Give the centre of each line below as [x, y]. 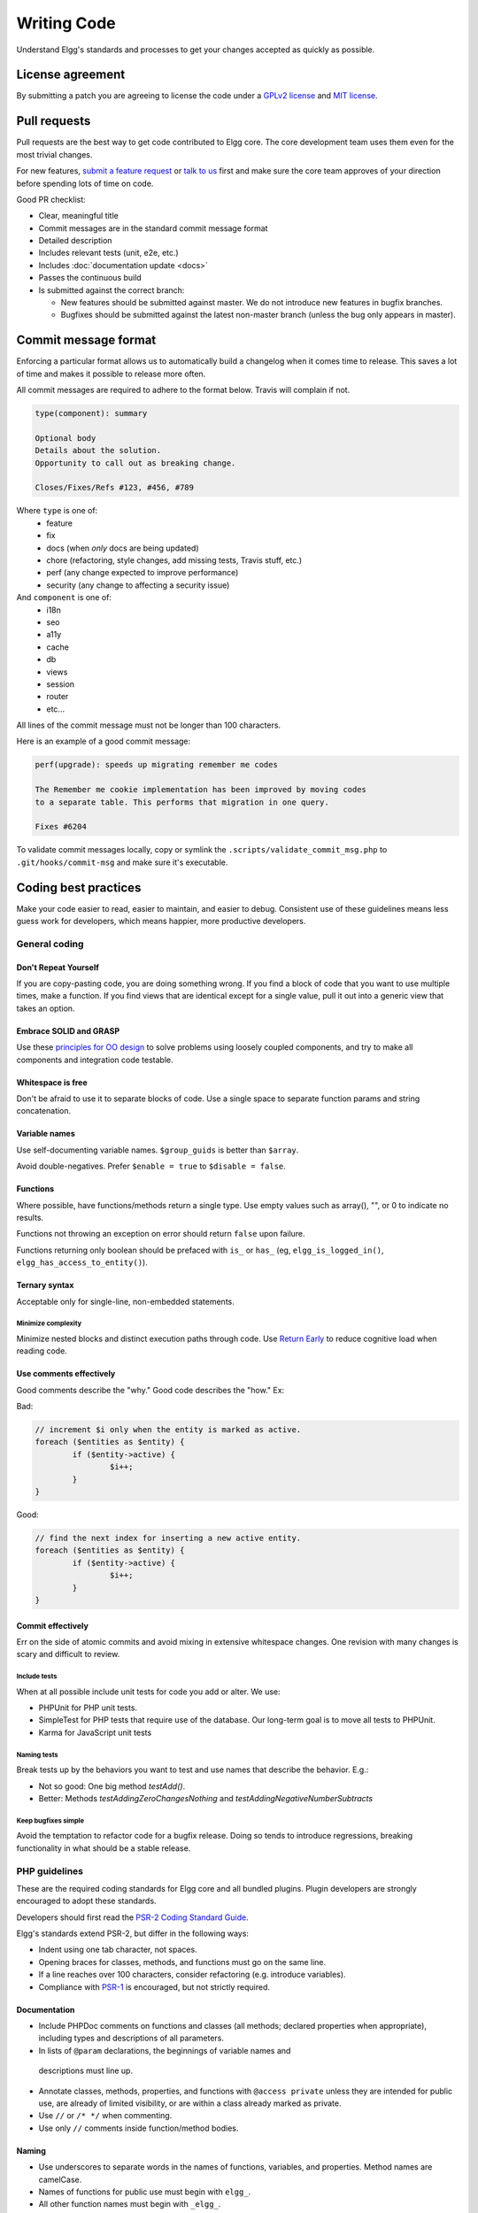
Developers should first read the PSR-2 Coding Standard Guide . [132, 1917]
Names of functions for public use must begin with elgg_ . [145, 2192]
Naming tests [37, 1754]
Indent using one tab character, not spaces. [118, 1950]
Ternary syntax [45, 1285]
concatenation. [44, 1111]
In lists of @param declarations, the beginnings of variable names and [165, 2050]
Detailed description [75, 241]
